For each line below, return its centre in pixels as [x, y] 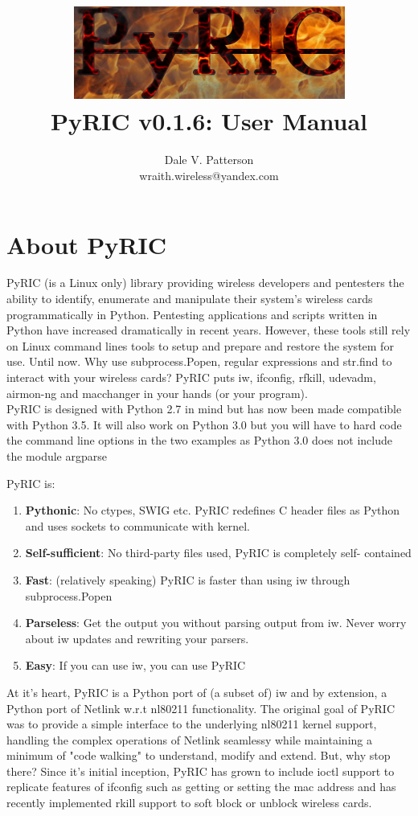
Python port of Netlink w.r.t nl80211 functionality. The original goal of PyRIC [201, 708]
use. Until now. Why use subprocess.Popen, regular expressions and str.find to [199, 361]
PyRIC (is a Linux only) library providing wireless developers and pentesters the [205, 283]
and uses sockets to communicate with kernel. [137, 525]
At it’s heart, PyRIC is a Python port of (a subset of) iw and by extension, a [197, 692]
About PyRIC [86, 244]
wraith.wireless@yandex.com [209, 175]
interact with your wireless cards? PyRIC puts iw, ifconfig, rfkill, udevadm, [191, 377]
